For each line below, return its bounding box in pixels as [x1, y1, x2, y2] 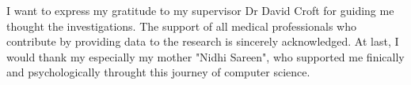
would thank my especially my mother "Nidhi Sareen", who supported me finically [6, 48, 405, 65]
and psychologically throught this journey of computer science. [6, 64, 310, 80]
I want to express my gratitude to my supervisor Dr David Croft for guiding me [6, 2, 394, 18]
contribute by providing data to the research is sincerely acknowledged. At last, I [6, 33, 399, 50]
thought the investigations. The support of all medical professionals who [6, 17, 356, 34]
